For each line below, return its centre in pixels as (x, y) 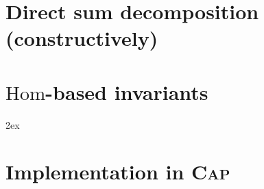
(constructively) (82, 38)
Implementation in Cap (118, 172)
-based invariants (127, 91)
